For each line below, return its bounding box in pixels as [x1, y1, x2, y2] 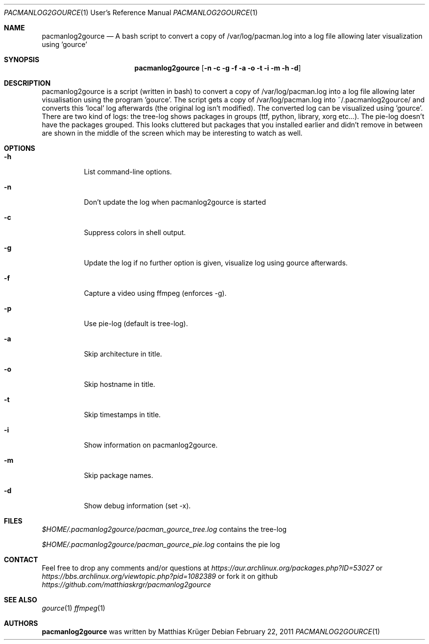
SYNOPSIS [4, 55, 40, 64]
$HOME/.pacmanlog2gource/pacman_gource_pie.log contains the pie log [42, 540, 280, 549]
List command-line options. [84, 167, 172, 176]
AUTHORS [4, 619, 38, 627]
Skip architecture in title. [84, 350, 162, 358]
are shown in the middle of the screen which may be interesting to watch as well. [42, 129, 303, 137]
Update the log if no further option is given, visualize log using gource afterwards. [84, 259, 348, 267]
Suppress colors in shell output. [84, 228, 186, 237]
